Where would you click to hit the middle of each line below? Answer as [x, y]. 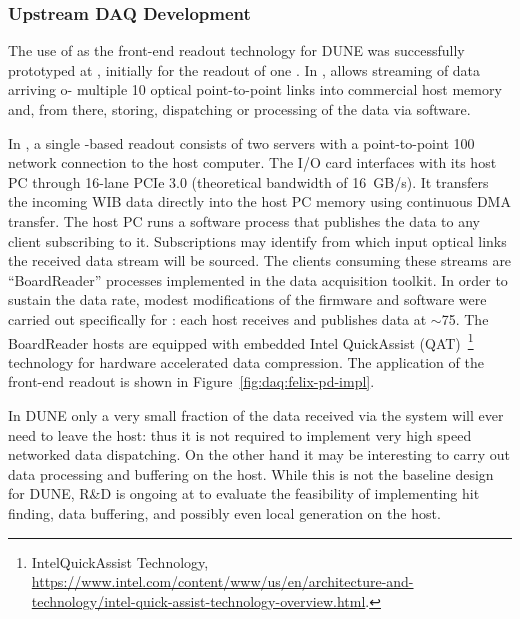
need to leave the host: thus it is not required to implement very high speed [240, 434]
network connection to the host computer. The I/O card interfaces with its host [252, 162]
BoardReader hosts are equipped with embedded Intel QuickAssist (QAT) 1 [241, 341]
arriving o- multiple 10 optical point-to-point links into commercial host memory [255, 89]
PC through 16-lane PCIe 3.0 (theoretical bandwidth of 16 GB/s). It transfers [248, 181]
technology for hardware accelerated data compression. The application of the [246, 361]
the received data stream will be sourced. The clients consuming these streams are [260, 260]
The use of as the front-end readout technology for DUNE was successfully [236, 50]
